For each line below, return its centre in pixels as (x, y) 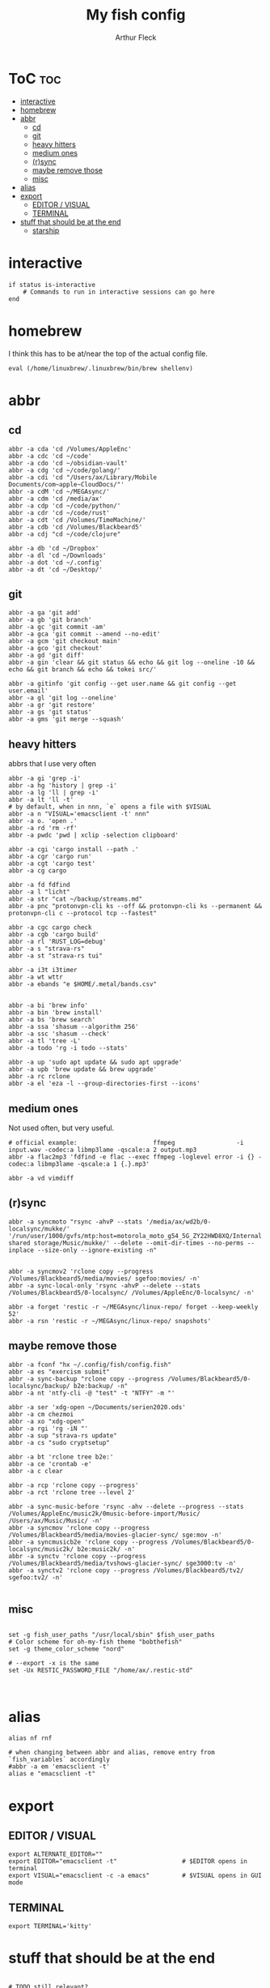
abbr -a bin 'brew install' (56, 1013)
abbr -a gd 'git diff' (46, 656)
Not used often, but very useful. (61, 1128)
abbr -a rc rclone (39, 1077)
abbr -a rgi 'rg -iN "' (49, 1429)
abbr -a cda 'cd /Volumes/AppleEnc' (70, 449)
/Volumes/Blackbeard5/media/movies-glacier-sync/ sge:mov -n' (115, 1535)
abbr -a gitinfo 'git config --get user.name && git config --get (122, 684)
